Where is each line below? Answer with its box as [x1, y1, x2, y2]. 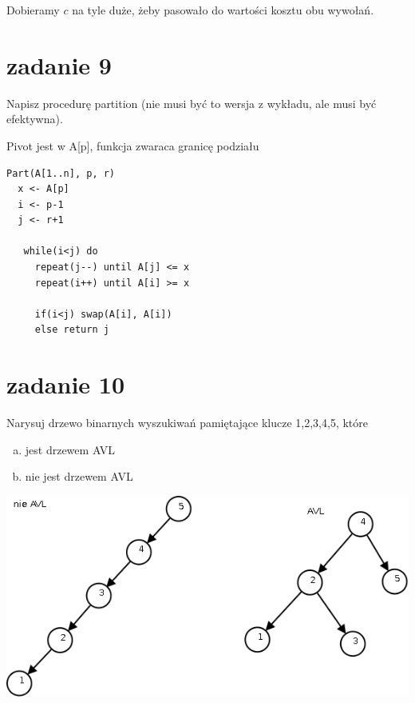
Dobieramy [6, 2, 60, 18]
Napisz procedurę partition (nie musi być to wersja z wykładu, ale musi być [6, 94, 377, 111]
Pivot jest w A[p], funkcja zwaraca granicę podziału [6, 137, 259, 154]
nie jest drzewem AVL [25, 468, 133, 485]
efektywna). [6, 110, 63, 127]
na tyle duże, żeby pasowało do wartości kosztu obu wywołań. [72, 2, 374, 18]
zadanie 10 [6, 368, 125, 401]
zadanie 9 [6, 48, 112, 81]
